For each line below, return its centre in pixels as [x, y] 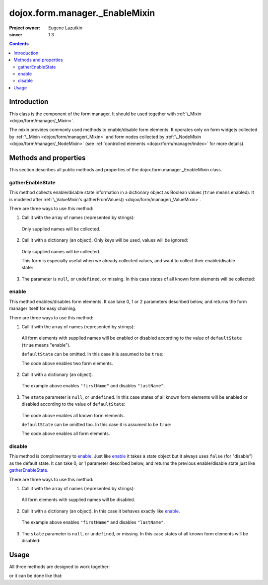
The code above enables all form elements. [66, 434]
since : [16, 34]
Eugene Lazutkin [66, 28]
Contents [19, 44]
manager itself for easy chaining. [43, 308]
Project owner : [25, 28]
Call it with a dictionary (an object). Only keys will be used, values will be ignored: [105, 240]
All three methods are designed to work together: [60, 567]
